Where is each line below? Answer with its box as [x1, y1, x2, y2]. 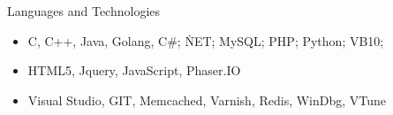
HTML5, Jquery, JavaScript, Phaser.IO [27, 61, 241, 80]
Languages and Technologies [7, 2, 161, 19]
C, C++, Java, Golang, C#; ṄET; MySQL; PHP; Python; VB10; [27, 31, 384, 50]
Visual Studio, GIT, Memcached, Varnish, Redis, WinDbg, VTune [27, 90, 387, 109]
